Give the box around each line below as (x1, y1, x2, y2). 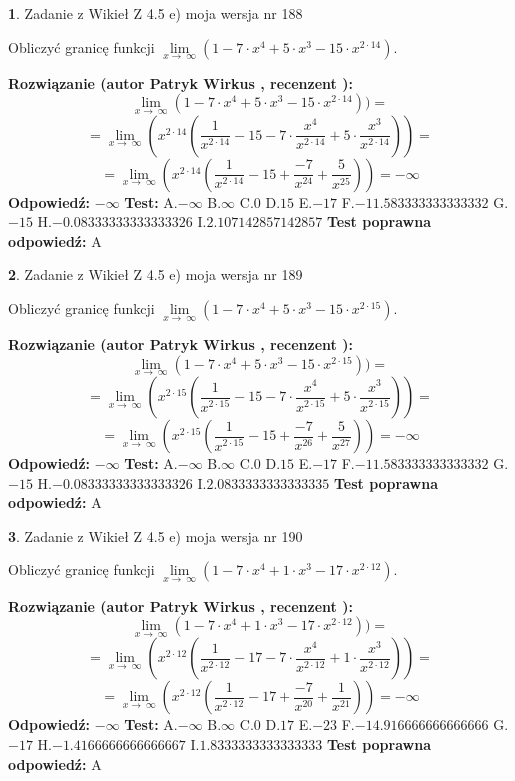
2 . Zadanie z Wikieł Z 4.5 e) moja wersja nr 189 (8, 264, 303, 285)
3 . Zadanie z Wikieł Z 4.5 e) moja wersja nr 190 (8, 525, 303, 546)
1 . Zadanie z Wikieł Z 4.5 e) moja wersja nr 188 (8, 3, 303, 23)
